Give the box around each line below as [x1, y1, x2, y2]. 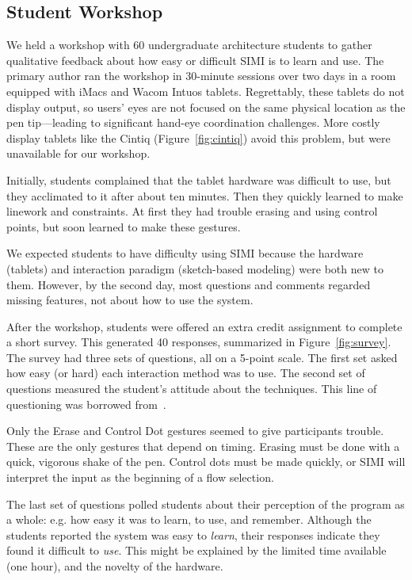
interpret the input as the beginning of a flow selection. [6, 469, 274, 486]
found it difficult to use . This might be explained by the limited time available [6, 542, 387, 559]
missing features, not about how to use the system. [6, 292, 254, 308]
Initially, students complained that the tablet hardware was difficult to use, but [6, 171, 391, 188]
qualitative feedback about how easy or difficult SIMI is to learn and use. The [6, 52, 384, 68]
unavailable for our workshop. [6, 145, 151, 162]
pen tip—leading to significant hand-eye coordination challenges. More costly [6, 114, 380, 131]
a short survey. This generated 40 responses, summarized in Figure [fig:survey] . [6, 334, 391, 350]
